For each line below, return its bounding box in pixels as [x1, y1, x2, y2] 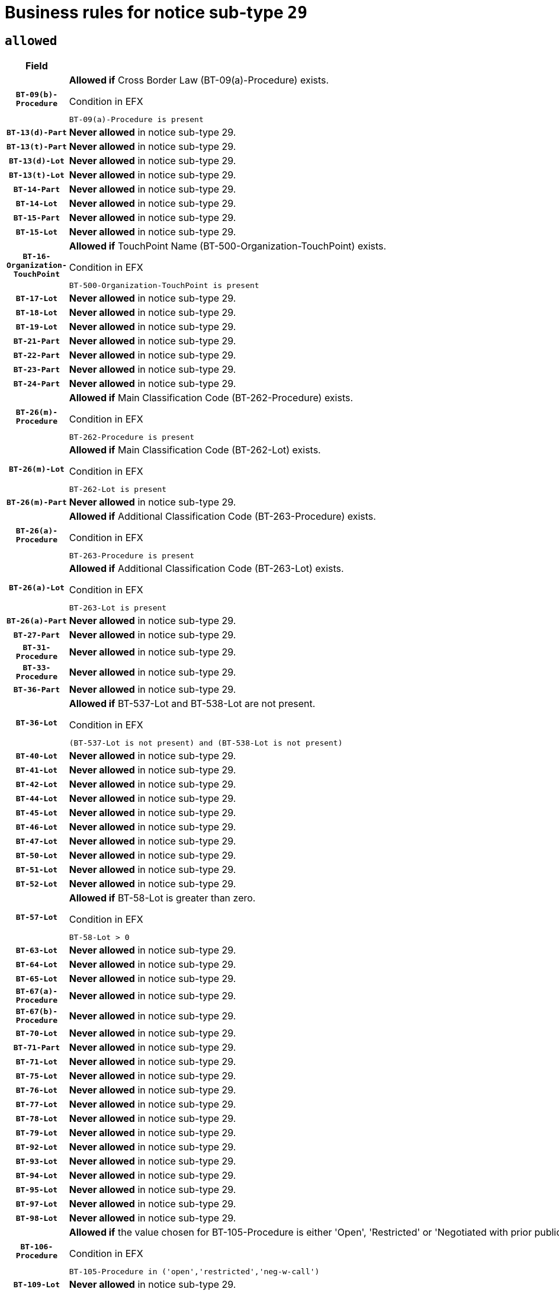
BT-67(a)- [15, 987, 58, 996]
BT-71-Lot [15, 1057, 58, 1066]
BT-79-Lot [15, 1128, 58, 1137]
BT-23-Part [13, 364, 60, 374]
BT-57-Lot [15, 912, 58, 922]
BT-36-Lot [15, 718, 58, 727]
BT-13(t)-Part [7, 142, 67, 151]
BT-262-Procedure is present [69, 433, 195, 442]
